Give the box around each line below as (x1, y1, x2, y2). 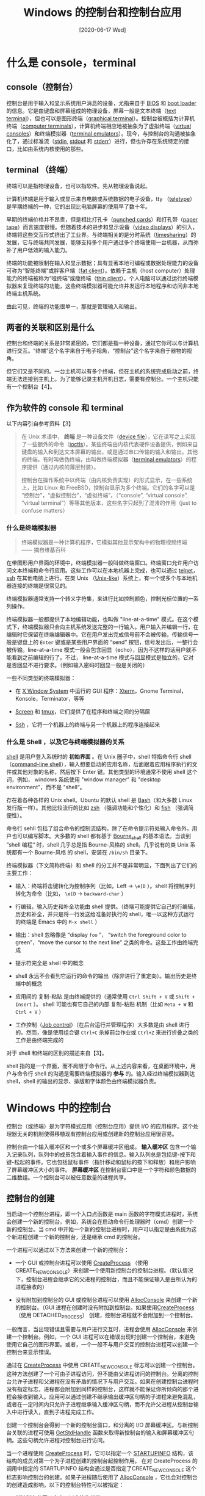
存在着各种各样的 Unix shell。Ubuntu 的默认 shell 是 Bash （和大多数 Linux (6, 796, 193, 803)
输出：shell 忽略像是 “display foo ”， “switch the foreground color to (15, 931, 187, 938)
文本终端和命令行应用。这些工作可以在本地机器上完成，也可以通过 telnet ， (11, 567, 198, 574)
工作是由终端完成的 (15, 1036, 64, 1044)
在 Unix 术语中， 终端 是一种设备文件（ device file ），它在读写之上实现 (21, 433, 196, 440)
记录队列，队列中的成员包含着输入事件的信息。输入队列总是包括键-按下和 (11, 1151, 196, 1158)
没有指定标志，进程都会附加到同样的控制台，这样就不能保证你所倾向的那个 (6, 1385, 193, 1392)
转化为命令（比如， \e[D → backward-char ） (15, 889, 127, 897)
